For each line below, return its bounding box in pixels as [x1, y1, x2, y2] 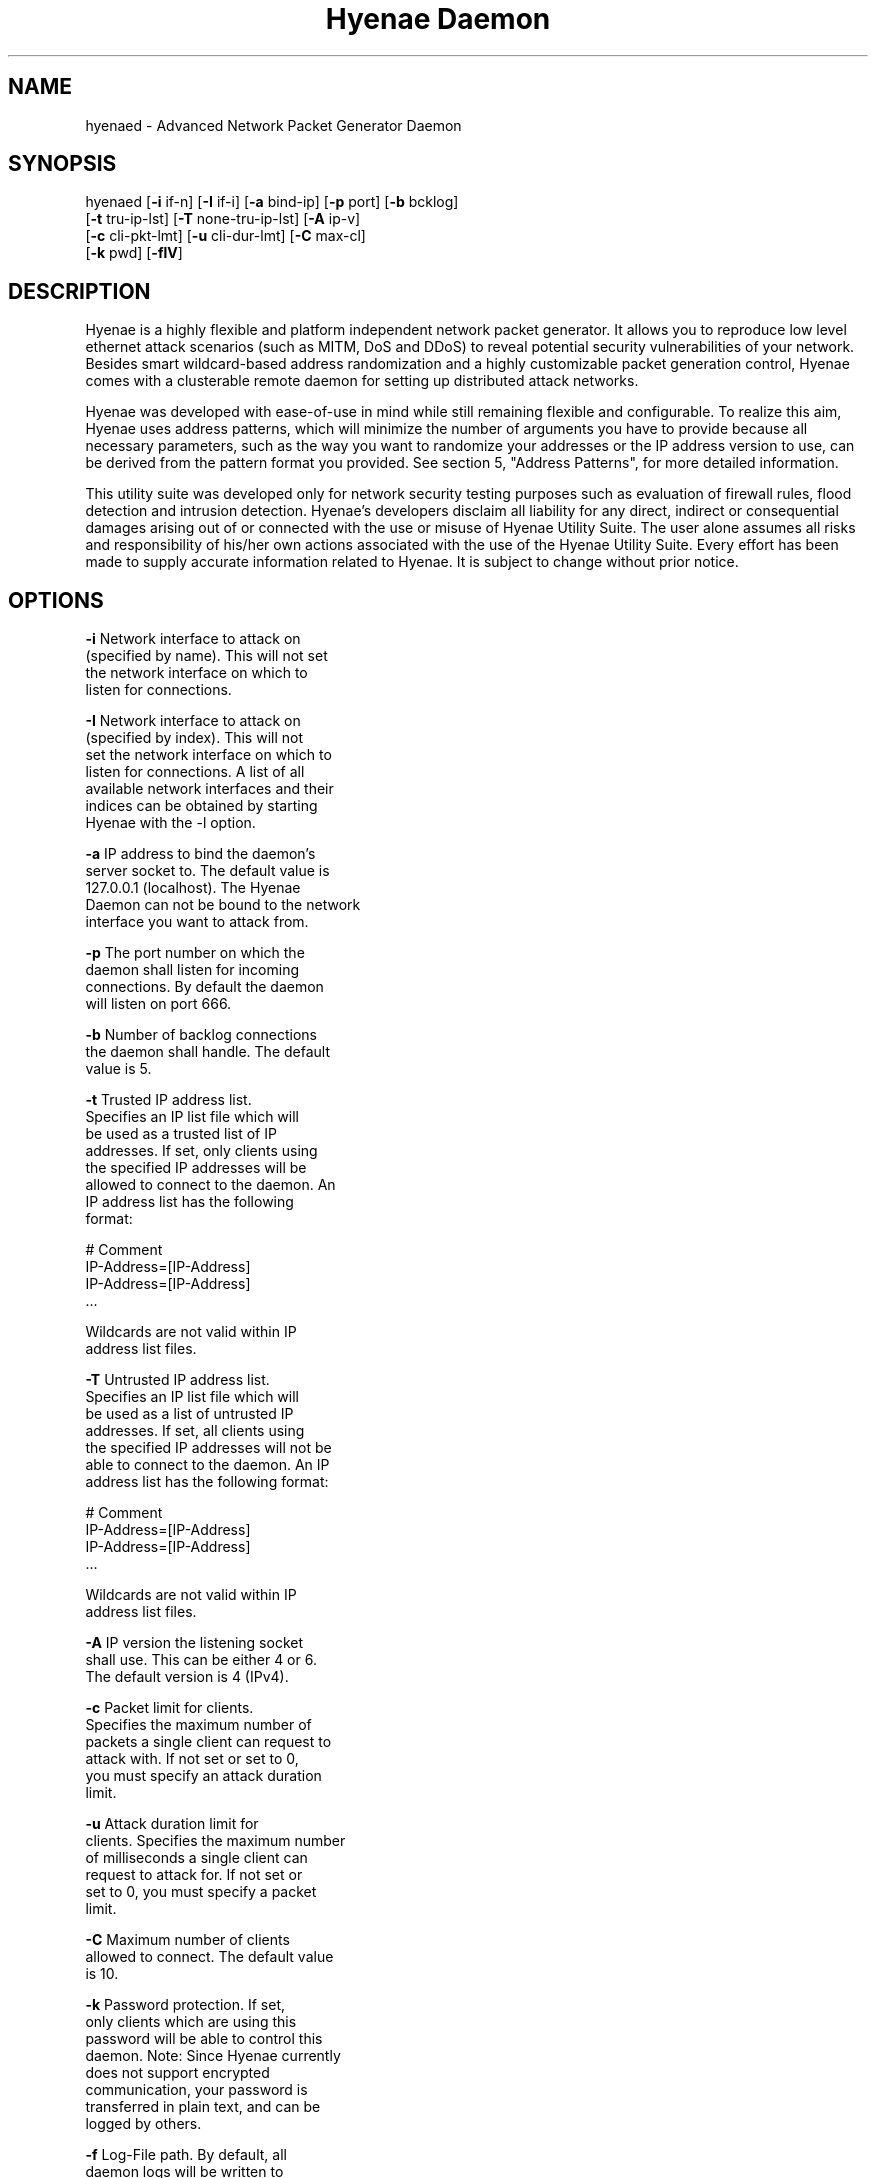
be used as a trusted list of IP [85, 1125, 277, 1143]
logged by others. [85, 2115, 202, 2133]
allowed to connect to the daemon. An [85, 1176, 336, 1194]
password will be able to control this [85, 2030, 323, 2048]
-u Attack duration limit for [85, 1815, 259, 1833]
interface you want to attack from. [85, 913, 309, 931]
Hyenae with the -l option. [85, 814, 256, 832]
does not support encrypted [85, 2064, 270, 2082]
